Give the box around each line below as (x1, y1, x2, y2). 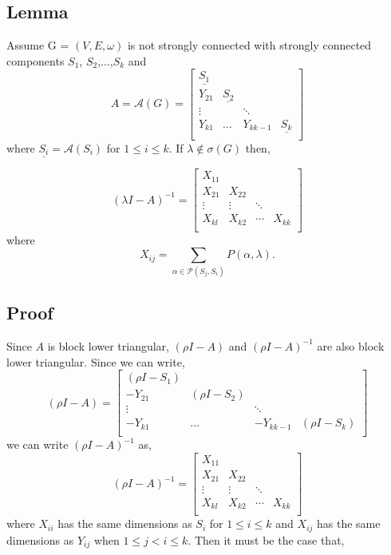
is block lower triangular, (47, 337, 169, 354)
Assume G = (6, 37, 69, 54)
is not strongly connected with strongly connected (127, 37, 372, 54)
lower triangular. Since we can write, (6, 353, 185, 370)
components (6, 52, 65, 69)
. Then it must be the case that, (188, 531, 345, 548)
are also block (317, 337, 385, 354)
